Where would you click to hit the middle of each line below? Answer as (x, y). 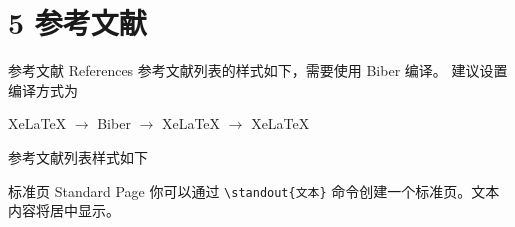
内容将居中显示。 (64, 210)
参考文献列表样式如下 (78, 156)
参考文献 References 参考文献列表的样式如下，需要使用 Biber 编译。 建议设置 (258, 70)
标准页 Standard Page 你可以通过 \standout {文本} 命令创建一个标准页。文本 (254, 190)
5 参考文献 (77, 22)
